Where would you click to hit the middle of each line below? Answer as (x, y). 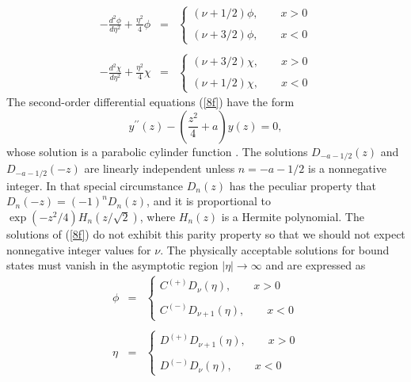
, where (158, 216)
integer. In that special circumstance (95, 185)
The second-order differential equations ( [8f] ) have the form (150, 102)
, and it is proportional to (209, 201)
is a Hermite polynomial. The (293, 216)
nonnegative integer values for (79, 249)
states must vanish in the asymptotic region (112, 265)
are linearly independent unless (160, 168)
